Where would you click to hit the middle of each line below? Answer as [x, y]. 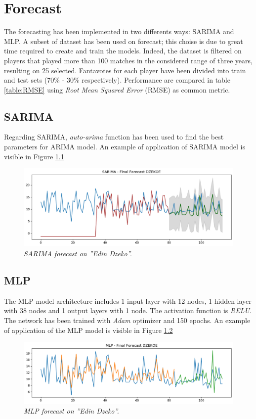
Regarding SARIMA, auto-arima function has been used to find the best [114, 137]
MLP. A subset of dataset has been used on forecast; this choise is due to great [124, 41]
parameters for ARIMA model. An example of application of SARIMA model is [125, 147]
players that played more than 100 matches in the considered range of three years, [128, 60]
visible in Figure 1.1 [34, 156]
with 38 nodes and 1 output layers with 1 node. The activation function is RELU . [128, 310]
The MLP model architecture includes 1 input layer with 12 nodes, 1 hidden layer [128, 301]
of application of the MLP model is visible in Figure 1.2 [88, 330]
